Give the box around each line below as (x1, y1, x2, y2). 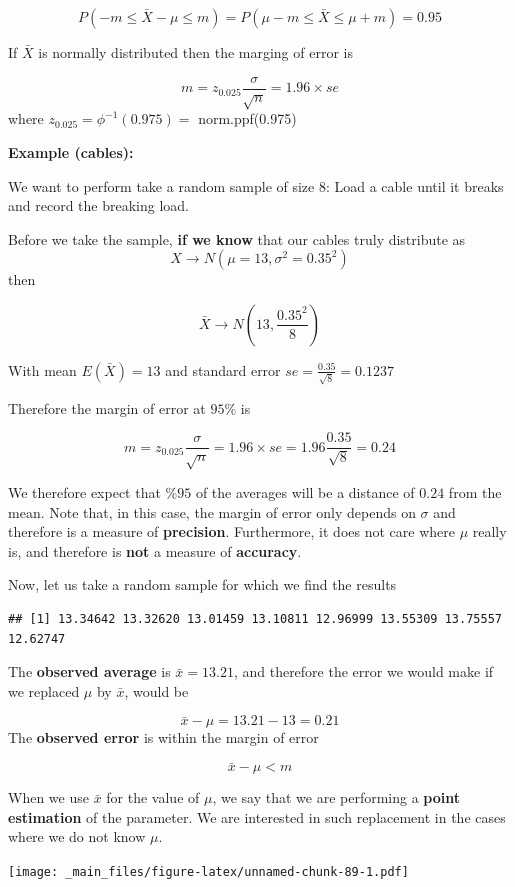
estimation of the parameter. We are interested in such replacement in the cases (8, 806, 506, 827)
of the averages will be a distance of (195, 482, 415, 503)
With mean (8, 359, 77, 380)
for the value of (106, 787, 200, 808)
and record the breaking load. (8, 195, 189, 216)
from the (448, 482, 502, 503)
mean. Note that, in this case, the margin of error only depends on (8, 501, 416, 522)
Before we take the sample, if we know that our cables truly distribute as (8, 228, 466, 249)
